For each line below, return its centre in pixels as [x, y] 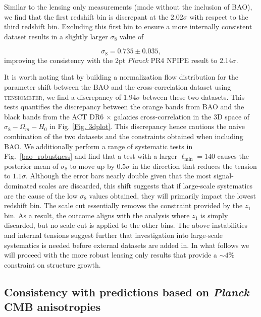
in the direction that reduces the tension [195, 166]
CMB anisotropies [53, 307]
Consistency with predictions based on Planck [127, 292]
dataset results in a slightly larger [56, 36]
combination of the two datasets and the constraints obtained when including [124, 136]
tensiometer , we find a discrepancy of [63, 97]
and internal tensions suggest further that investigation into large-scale [114, 235]
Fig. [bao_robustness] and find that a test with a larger [91, 156]
